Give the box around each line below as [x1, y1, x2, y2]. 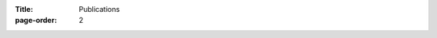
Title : [15, 5, 34, 13]
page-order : [15, 16, 57, 25]
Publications [78, 5, 121, 13]
